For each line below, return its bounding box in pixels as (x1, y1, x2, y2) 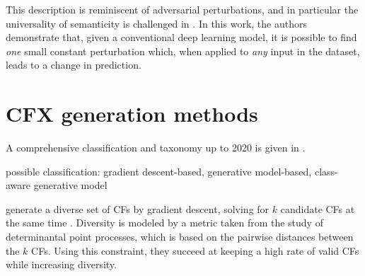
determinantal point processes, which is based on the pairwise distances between (6, 229, 354, 244)
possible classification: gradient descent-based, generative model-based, (6, 163, 312, 178)
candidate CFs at (280, 201, 355, 216)
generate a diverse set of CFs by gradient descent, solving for (6, 201, 270, 216)
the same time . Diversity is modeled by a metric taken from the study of (6, 215, 323, 230)
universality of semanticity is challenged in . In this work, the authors (6, 16, 307, 30)
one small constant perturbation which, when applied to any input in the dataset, (6, 43, 360, 58)
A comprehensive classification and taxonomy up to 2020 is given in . (6, 140, 306, 155)
